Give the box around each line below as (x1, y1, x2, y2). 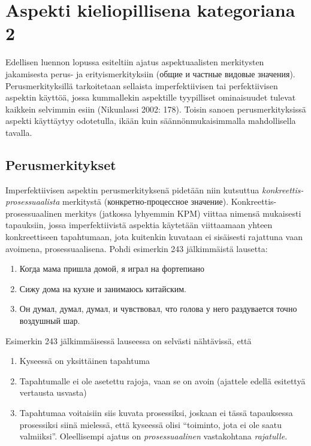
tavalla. (5, 126, 32, 138)
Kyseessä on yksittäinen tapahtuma (19, 354, 150, 367)
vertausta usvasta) (19, 386, 87, 399)
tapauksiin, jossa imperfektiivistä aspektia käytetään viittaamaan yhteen (5, 219, 273, 231)
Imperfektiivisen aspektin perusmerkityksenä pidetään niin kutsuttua (5, 183, 259, 196)
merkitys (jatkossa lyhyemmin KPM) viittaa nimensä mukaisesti (65, 207, 301, 219)
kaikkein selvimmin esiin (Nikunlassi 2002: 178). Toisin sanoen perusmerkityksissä (5, 102, 306, 115)
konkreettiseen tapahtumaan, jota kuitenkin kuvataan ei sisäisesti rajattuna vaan (5, 230, 303, 243)
